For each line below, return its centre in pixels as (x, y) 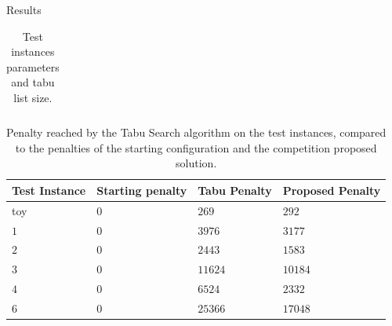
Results (24, 9)
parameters (33, 66)
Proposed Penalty (332, 190)
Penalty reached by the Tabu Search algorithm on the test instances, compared (196, 132)
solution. (196, 163)
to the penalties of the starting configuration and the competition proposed (196, 147)
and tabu (33, 82)
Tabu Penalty (235, 190)
